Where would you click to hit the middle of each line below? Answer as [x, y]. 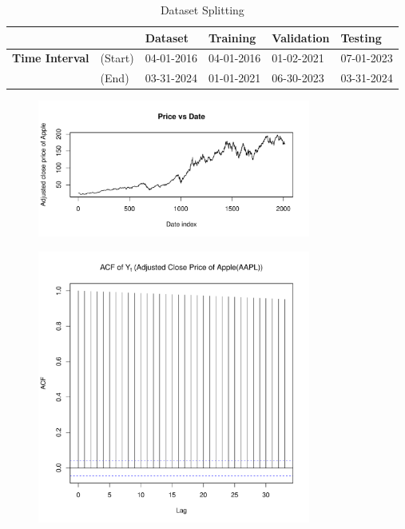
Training [232, 37]
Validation [301, 37]
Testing [361, 37]
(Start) [117, 58]
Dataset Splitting [202, 10]
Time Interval [51, 58]
